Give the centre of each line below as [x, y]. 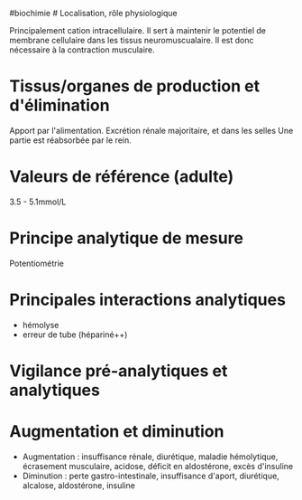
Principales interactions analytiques [148, 300]
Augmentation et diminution [117, 432]
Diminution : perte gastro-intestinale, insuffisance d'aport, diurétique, [151, 476]
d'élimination [59, 105]
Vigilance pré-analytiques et [119, 371]
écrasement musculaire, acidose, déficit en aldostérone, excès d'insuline [158, 466]
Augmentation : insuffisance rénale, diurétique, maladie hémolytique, [150, 457]
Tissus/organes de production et [134, 86]
